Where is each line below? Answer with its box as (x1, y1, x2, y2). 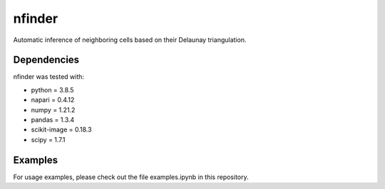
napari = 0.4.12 (31, 96, 75, 104)
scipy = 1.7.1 (31, 135, 66, 144)
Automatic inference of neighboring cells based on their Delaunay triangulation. (13, 36, 247, 44)
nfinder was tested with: (13, 72, 85, 81)
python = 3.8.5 (31, 85, 74, 94)
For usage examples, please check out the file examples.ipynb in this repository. (13, 173, 249, 181)
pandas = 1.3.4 (31, 116, 75, 124)
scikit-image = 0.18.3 (31, 125, 92, 134)
